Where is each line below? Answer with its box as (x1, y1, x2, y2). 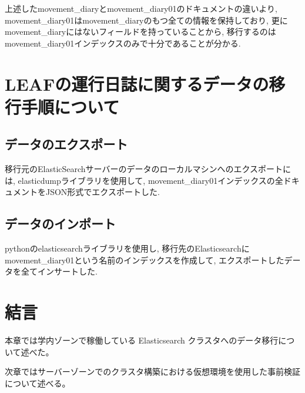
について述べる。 (5, 377, 71, 389)
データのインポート (5, 214, 116, 233)
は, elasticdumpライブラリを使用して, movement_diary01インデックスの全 (5, 174, 283, 186)
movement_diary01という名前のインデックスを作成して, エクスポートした (5, 253, 284, 266)
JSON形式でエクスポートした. (45, 186, 160, 198)
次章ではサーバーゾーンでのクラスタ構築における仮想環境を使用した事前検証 (5, 365, 300, 378)
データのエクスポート (5, 135, 128, 153)
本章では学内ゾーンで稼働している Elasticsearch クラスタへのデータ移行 (5, 334, 279, 346)
